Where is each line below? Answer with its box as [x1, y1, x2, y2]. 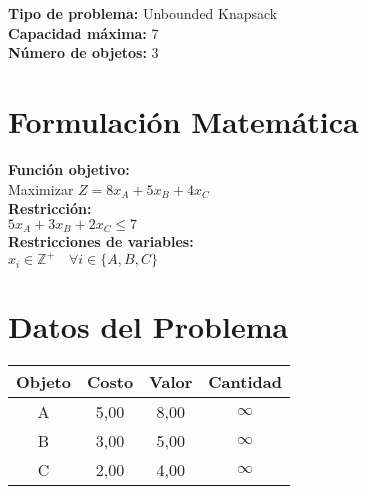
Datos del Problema [8, 306, 289, 347]
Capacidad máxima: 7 [8, 22, 159, 43]
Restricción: [8, 198, 92, 219]
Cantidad [208, 370, 282, 394]
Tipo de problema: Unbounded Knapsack [8, 3, 278, 23]
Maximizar [8, 178, 74, 199]
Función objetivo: [8, 158, 130, 179]
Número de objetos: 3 [8, 42, 159, 63]
